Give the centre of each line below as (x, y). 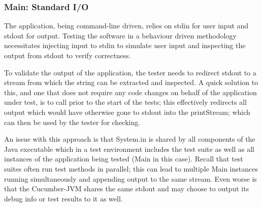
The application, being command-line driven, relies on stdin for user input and (126, 26)
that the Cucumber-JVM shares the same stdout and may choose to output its (127, 189)
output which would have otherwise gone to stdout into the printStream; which (127, 112)
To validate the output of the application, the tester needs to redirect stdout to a (130, 72)
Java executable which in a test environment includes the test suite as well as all (129, 149)
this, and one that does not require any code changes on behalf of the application (130, 92)
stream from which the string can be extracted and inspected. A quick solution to (131, 82)
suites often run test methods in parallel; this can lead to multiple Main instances (131, 168)
